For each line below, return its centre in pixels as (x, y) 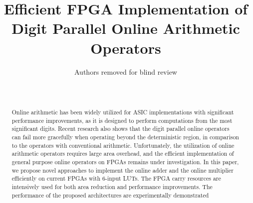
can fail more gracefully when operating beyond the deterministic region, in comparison (125, 137)
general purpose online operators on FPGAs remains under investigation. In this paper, (125, 162)
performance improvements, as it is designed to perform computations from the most (122, 120)
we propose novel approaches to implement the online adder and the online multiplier (123, 170)
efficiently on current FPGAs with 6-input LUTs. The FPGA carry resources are (116, 178)
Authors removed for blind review (126, 71)
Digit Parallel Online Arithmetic (126, 28)
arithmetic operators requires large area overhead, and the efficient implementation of (123, 153)
